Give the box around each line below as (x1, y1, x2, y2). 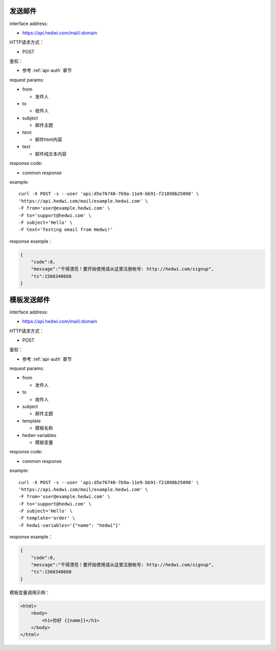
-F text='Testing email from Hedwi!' (18, 227, 113, 233)
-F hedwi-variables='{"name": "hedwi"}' (18, 522, 121, 528)
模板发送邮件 (9, 295, 50, 304)
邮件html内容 (35, 136, 62, 142)
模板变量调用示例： (9, 589, 50, 595)
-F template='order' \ (18, 515, 76, 521)
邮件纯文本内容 (35, 151, 66, 157)
